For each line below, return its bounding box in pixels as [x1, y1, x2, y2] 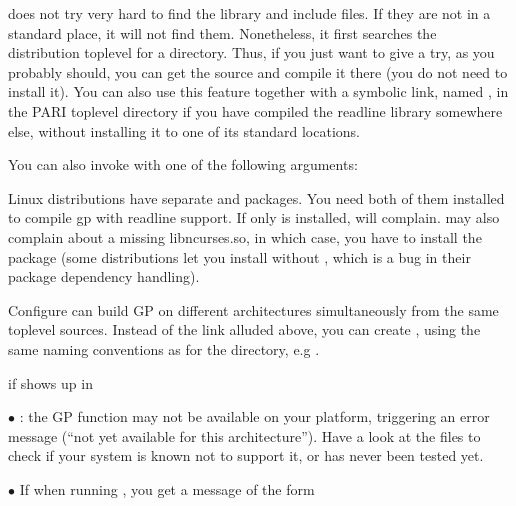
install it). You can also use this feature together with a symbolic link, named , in [8, 81, 509, 102]
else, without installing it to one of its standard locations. [8, 120, 361, 141]
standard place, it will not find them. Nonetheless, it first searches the [8, 22, 437, 43]
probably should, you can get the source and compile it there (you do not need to [8, 61, 508, 82]
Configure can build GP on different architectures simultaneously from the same [8, 299, 499, 320]
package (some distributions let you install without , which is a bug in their [8, 246, 471, 267]
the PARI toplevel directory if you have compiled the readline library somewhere [8, 100, 503, 121]
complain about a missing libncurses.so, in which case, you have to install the [8, 226, 482, 247]
